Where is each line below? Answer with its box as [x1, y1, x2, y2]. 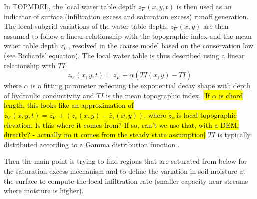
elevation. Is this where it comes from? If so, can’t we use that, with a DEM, [4, 119, 239, 130]
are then [203, 21, 229, 31]
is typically [217, 129, 251, 140]
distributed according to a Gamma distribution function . [4, 139, 180, 149]
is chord [219, 90, 243, 100]
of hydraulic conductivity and [4, 90, 94, 100]
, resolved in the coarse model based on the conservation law [68, 40, 253, 51]
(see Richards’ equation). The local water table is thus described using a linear [4, 50, 245, 60]
